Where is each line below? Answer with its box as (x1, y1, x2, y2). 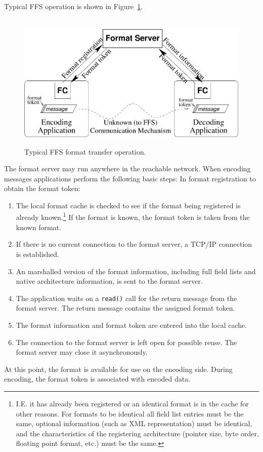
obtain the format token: (4, 183, 80, 194)
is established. (16, 248, 59, 259)
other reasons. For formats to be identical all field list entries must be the (16, 408, 244, 419)
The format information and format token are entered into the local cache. (16, 319, 247, 330)
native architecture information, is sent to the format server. (16, 276, 203, 286)
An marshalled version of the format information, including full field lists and (16, 266, 256, 276)
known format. (16, 221, 61, 232)
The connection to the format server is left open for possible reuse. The (16, 336, 237, 347)
